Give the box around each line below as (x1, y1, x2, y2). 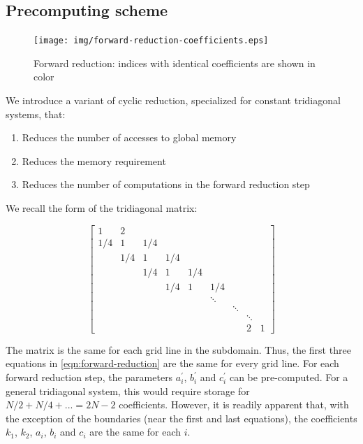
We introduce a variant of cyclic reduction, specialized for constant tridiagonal (6, 93, 341, 108)
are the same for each (89, 424, 181, 439)
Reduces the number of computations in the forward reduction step (22, 177, 310, 192)
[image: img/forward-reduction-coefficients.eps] (34, 36, 269, 46)
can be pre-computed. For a (229, 370, 348, 385)
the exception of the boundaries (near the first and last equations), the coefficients (6, 410, 357, 425)
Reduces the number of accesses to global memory (22, 130, 237, 145)
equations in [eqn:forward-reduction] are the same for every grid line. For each (6, 356, 339, 371)
